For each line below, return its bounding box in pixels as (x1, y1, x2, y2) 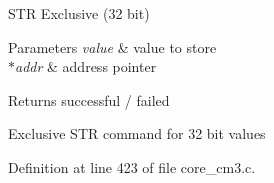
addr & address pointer (15, 56, 157, 77)
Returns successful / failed (8, 89, 170, 110)
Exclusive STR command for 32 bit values (8, 123, 266, 144)
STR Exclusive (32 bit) (8, 3, 150, 23)
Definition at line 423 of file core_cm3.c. (8, 156, 256, 177)
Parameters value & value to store (8, 36, 217, 57)
